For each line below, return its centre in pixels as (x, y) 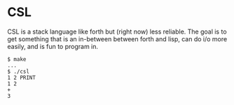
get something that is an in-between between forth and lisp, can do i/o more (117, 38)
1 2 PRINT (22, 78)
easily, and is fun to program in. (53, 46)
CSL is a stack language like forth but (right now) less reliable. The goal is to (117, 31)
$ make (17, 59)
